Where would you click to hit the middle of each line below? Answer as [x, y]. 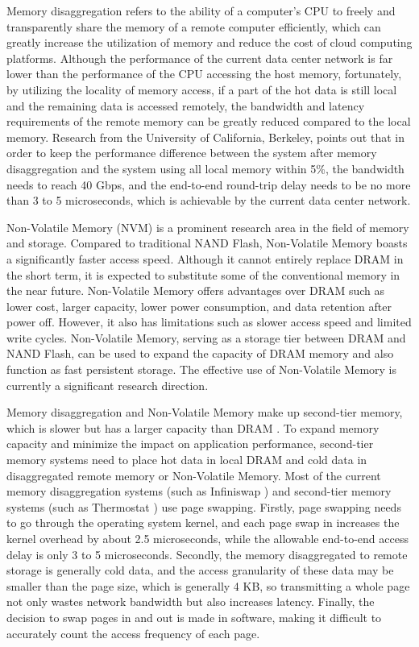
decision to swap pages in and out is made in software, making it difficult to [194, 617]
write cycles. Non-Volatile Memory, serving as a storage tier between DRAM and [206, 337]
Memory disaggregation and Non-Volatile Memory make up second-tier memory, [205, 412]
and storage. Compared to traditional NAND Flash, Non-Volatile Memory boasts [207, 243]
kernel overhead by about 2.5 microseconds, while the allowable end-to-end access [207, 538]
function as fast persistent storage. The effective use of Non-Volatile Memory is [201, 369]
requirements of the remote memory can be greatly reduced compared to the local [209, 121]
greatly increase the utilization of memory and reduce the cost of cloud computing [209, 42]
